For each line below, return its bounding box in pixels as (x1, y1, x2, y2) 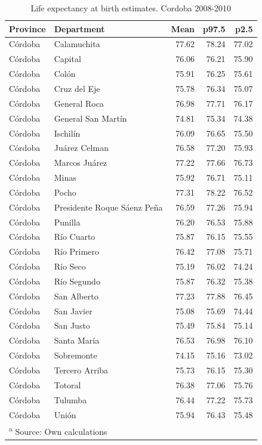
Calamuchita (54, 38, 100, 50)
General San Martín (54, 112, 127, 124)
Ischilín (54, 126, 81, 139)
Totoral (54, 378, 81, 391)
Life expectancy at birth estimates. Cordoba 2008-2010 (30, 2, 232, 14)
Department (54, 22, 105, 35)
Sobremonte (54, 349, 97, 361)
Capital (54, 52, 81, 65)
